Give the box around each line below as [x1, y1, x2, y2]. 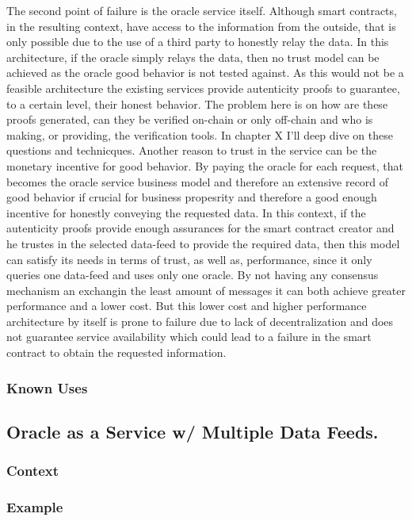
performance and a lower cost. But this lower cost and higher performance [6, 297, 367, 314]
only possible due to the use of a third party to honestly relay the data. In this [6, 33, 389, 50]
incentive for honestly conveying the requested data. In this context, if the [6, 204, 366, 220]
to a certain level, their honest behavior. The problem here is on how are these [6, 95, 388, 112]
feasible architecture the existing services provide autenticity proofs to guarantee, [6, 79, 400, 96]
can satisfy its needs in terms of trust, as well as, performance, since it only [6, 251, 372, 267]
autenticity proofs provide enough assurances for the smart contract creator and [6, 220, 395, 236]
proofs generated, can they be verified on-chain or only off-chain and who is [6, 111, 373, 128]
